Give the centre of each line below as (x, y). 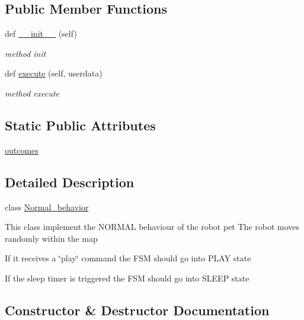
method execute (32, 93)
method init (25, 53)
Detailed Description (70, 182)
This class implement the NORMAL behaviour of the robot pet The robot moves (152, 227)
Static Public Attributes (80, 125)
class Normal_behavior (47, 207)
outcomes (22, 150)
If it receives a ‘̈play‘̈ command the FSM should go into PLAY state (128, 258)
